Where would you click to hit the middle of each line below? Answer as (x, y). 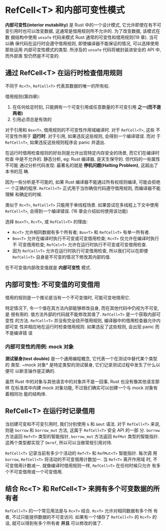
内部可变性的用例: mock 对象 (39, 347)
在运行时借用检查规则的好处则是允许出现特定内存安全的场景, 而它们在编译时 (82, 153)
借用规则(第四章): (23, 96)
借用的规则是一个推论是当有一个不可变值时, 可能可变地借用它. (68, 297)
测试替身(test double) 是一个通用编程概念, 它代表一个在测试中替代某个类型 (81, 358)
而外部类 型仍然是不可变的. (32, 56)
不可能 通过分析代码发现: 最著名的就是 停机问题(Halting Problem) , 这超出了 (82, 165)
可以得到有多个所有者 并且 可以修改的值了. (59, 523)
